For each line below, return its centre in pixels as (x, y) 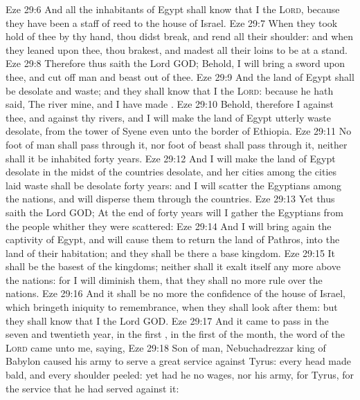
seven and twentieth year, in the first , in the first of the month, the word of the (175, 334)
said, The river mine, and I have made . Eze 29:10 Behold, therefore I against (170, 104)
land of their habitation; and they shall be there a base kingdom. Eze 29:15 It (171, 253)
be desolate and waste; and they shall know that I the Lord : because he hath (170, 90)
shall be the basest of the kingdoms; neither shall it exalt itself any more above (173, 266)
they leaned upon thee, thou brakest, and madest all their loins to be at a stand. (177, 49)
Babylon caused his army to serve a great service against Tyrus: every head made (178, 361)
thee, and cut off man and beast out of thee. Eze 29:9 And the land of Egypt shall (180, 76)
